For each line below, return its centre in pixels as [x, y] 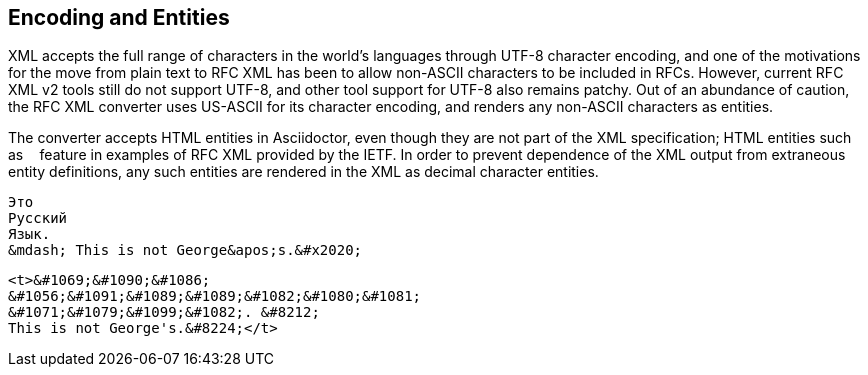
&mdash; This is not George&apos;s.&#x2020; [185, 250]
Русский [38, 218]
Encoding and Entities [119, 17]
